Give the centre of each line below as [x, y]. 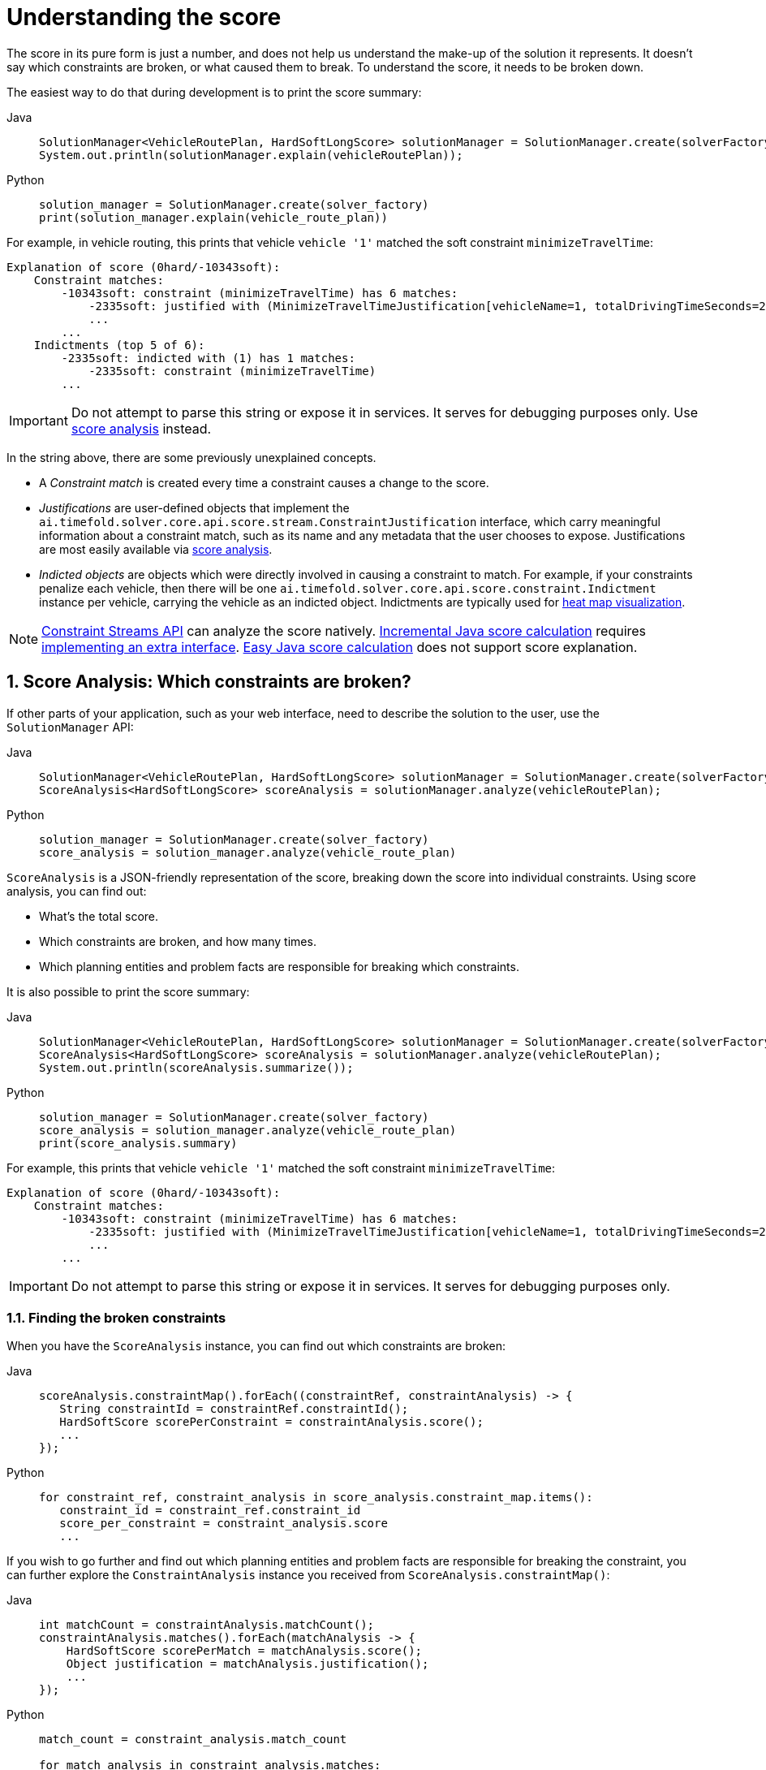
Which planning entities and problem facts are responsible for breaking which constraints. [279, 966]
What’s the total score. [99, 916]
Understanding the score [144, 17]
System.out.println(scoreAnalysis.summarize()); [196, 1067]
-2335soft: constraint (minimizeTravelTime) [232, 371]
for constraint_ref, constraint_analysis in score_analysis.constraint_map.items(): [316, 1498]
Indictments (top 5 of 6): [119, 345]
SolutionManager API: [70, 727]
